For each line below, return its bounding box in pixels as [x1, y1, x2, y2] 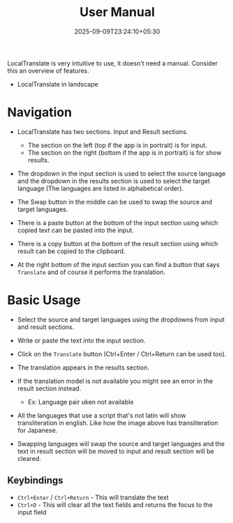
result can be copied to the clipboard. [17, 247, 126, 255]
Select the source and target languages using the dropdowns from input [17, 315, 225, 324]
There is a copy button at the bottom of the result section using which [17, 239, 218, 248]
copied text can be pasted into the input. [17, 226, 135, 234]
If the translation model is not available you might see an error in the [17, 377, 213, 385]
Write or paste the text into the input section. [17, 336, 146, 344]
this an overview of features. [7, 66, 89, 75]
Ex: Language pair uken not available [27, 397, 134, 406]
